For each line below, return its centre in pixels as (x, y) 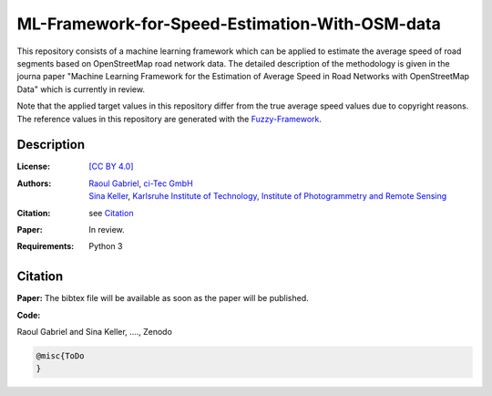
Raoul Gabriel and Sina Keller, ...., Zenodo (95, 332)
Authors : (34, 183)
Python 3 (106, 246)
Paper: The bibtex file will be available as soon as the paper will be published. (163, 298)
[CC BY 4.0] (111, 167)
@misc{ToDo (60, 356)
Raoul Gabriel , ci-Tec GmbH (141, 183)
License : (33, 167)
